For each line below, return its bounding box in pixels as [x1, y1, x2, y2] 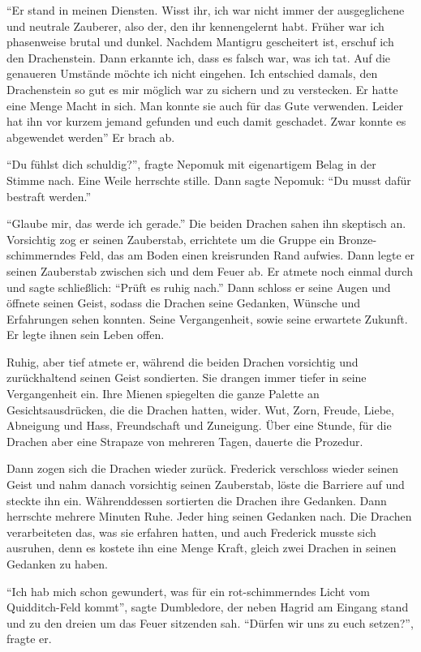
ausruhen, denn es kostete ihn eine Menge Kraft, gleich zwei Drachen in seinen [6, 539, 397, 556]
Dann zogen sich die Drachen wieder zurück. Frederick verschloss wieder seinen [6, 460, 399, 477]
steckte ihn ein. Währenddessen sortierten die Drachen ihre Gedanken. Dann [6, 491, 387, 508]
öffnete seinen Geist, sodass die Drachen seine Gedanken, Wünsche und [6, 294, 361, 311]
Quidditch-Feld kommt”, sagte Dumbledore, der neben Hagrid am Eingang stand [6, 598, 409, 616]
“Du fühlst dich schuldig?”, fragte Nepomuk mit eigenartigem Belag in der [6, 156, 376, 173]
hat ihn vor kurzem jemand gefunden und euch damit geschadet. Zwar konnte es [6, 113, 406, 130]
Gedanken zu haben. [6, 555, 108, 572]
